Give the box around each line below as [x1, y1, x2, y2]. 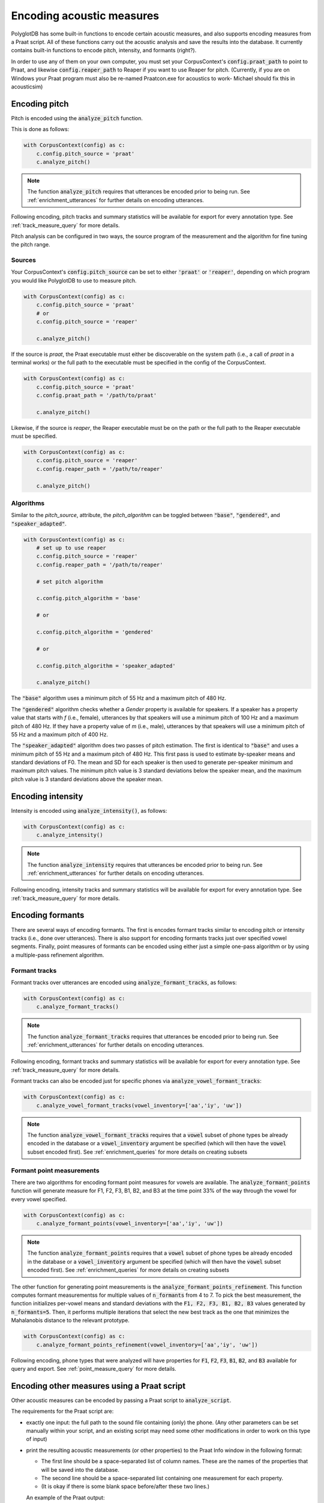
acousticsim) [11, 83, 43, 90]
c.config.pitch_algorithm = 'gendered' [36, 629, 154, 635]
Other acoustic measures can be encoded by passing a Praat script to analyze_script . [11, 1397, 232, 1404]
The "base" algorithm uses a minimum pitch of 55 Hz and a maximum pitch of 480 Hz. [11, 694, 226, 702]
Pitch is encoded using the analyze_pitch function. [11, 114, 143, 121]
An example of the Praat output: [26, 1494, 105, 1501]
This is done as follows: [11, 126, 70, 133]
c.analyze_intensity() [36, 831, 103, 839]
